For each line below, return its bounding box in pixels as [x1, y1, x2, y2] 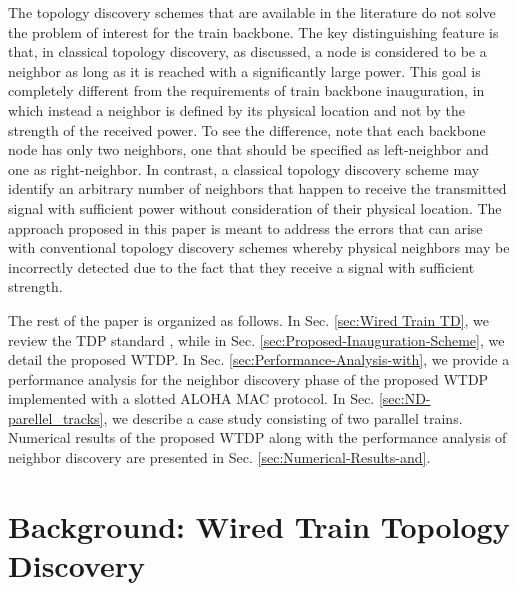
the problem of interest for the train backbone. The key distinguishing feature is [8, 21, 499, 42]
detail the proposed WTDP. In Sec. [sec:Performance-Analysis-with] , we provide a [8, 349, 510, 370]
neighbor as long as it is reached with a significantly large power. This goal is [8, 60, 481, 81]
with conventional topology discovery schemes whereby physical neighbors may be [8, 237, 510, 258]
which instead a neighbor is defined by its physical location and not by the [8, 99, 465, 120]
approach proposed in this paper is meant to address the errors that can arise [8, 217, 483, 238]
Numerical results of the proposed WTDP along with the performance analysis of [8, 427, 507, 448]
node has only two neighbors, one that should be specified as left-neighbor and [8, 139, 489, 160]
